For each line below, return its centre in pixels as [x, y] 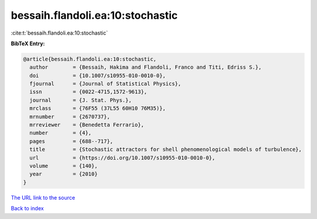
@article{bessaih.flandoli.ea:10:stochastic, [90, 59]
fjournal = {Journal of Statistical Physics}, [105, 84]
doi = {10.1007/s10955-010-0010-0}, [98, 75]
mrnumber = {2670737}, [70, 117]
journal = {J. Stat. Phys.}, [81, 100]
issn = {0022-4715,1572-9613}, [88, 92]
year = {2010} [64, 174]
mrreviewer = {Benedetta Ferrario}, [87, 125]
